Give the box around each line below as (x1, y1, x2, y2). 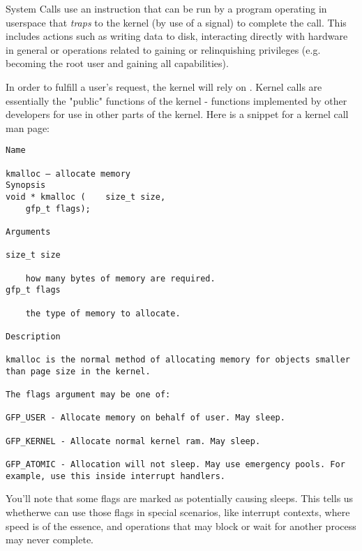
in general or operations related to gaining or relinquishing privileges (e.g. (6, 42, 321, 57)
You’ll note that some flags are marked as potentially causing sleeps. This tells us (6, 491, 354, 506)
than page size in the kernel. (6, 366, 151, 376)
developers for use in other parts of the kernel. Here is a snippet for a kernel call (6, 107, 349, 122)
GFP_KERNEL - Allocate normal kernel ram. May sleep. (6, 436, 261, 446)
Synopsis (6, 180, 46, 191)
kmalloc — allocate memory (6, 168, 130, 179)
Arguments (6, 226, 51, 237)
